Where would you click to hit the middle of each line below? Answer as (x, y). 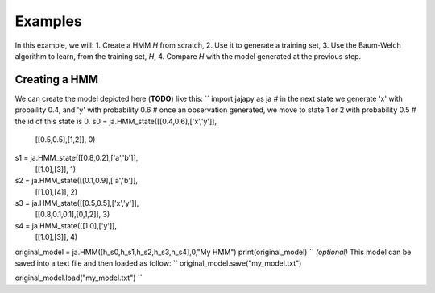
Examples (48, 21)
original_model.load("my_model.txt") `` (79, 278)
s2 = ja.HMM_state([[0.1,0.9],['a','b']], (77, 181)
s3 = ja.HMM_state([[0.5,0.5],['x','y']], (77, 203)
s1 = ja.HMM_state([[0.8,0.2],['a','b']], (77, 158)
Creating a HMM (57, 80)
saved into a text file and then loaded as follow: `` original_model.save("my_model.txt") (158, 263)
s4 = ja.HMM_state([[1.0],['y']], (66, 225)
